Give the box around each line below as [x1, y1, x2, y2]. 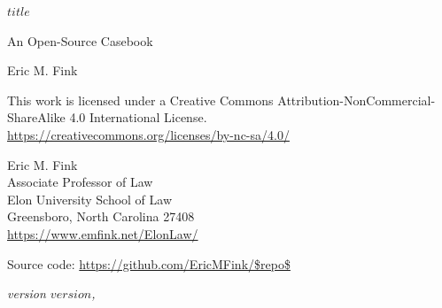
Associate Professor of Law [7, 173, 153, 191]
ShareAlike [7, 108, 66, 127]
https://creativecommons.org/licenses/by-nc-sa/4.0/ [7, 125, 290, 143]
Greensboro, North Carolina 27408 [7, 207, 195, 226]
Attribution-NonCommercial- [277, 90, 436, 109]
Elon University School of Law [7, 189, 173, 208]
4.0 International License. [69, 108, 207, 127]
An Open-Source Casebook [7, 31, 153, 50]
